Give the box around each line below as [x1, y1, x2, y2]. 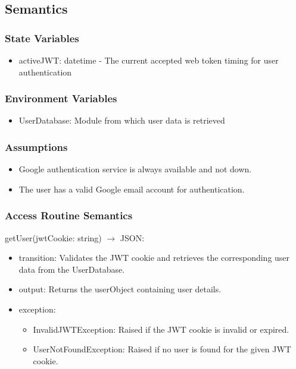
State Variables [5, 30, 79, 45]
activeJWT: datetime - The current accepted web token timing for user [18, 54, 279, 66]
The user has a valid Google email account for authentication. [18, 182, 245, 195]
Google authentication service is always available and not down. [18, 163, 252, 175]
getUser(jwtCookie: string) [5, 231, 102, 244]
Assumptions [5, 139, 68, 154]
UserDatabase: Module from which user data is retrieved [18, 114, 225, 127]
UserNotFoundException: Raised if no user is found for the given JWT [33, 343, 291, 355]
